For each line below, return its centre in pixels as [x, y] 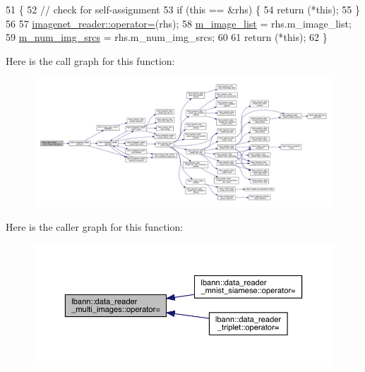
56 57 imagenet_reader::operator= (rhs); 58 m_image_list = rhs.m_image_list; [179, 23]
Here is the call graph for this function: [90, 60]
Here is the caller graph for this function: [95, 226]
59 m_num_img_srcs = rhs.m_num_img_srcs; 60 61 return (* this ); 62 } [167, 37]
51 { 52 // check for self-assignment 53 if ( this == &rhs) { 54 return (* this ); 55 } [183, 9]
